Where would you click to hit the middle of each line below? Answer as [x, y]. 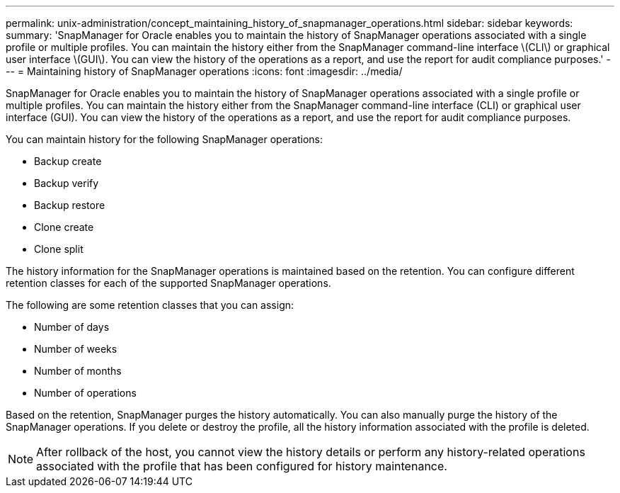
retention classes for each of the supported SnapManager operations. [168, 283]
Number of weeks [76, 349]
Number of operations [85, 393]
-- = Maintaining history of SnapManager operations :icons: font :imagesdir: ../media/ [204, 71]
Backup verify [67, 183]
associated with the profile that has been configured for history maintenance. [242, 466]
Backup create [68, 161]
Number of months [78, 371]
